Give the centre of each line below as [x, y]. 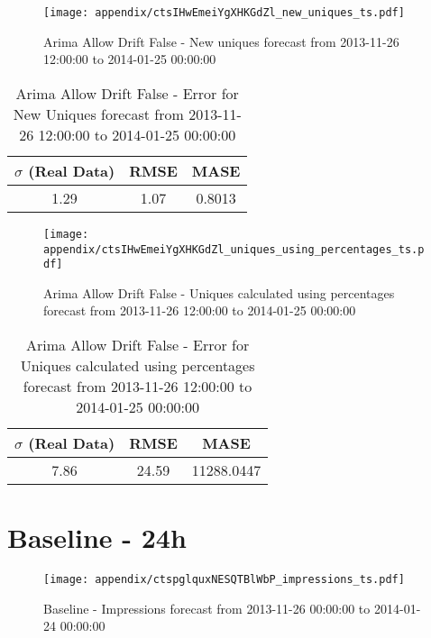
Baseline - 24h [97, 538]
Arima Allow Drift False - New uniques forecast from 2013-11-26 [221, 41]
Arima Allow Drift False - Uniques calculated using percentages [219, 292]
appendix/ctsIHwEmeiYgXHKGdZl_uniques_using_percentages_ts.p [234, 249]
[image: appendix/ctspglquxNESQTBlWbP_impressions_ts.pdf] [224, 580]
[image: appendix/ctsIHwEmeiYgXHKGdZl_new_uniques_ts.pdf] [224, 13]
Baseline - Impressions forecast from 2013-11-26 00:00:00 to [207, 608]
